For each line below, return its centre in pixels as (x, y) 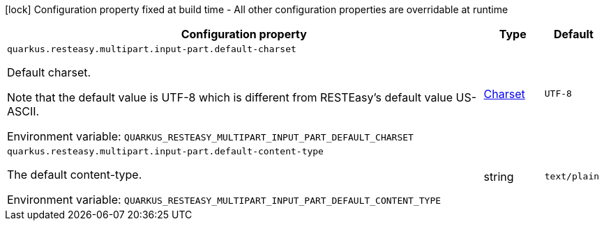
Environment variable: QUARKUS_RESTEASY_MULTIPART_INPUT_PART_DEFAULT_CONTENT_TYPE (224, 200)
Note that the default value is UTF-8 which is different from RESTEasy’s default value (230, 97)
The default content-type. (75, 175)
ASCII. (23, 111)
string (499, 176)
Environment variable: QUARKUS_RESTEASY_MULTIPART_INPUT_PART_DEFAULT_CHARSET (210, 136)
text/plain (572, 176)
